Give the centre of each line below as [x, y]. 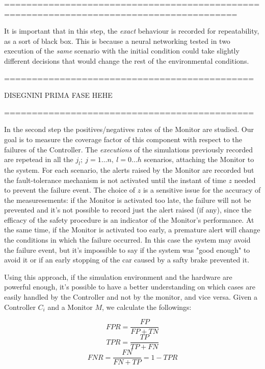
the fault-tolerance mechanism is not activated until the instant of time [115, 180]
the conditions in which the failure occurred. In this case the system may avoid [127, 240]
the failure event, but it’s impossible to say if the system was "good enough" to [127, 249]
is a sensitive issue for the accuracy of [202, 190]
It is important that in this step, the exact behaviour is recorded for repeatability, [132, 31]
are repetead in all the [39, 159]
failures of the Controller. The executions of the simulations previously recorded [128, 149]
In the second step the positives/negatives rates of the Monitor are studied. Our [129, 129]
